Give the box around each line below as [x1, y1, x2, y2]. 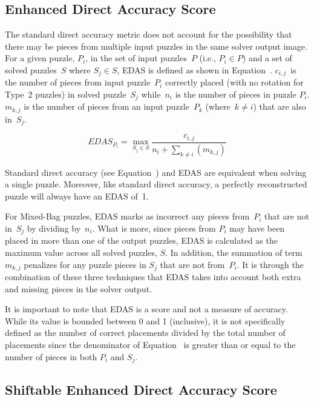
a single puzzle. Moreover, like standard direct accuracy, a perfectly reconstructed [5, 178, 307, 190]
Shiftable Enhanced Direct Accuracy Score [5, 380, 277, 399]
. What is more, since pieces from [92, 221, 216, 234]
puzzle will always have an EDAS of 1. [5, 189, 149, 202]
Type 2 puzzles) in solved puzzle [5, 88, 126, 101]
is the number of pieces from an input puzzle [24, 100, 189, 113]
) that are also [253, 100, 306, 113]
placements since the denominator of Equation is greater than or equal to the [5, 338, 296, 350]
